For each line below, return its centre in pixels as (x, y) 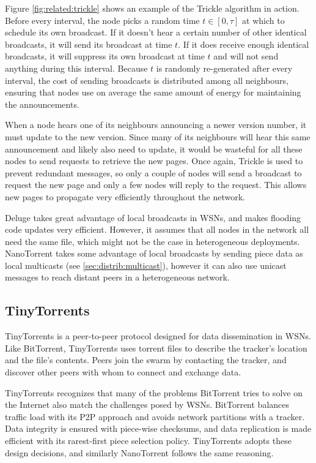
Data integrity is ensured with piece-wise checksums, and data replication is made (158, 428)
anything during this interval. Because (76, 68)
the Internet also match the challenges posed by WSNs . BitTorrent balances (147, 405)
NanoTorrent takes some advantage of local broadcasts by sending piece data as (154, 253)
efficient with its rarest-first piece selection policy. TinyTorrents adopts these (148, 441)
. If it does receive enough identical (244, 44)
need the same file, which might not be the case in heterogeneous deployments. (152, 241)
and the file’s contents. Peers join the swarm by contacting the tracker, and (146, 360)
